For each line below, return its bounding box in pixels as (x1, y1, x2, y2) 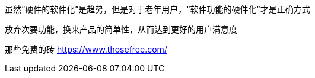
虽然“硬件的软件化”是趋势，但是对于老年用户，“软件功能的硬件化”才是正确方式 (5, 4, 310, 14)
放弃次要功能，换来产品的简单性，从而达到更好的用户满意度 (5, 24, 237, 34)
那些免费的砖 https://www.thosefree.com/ (5, 44, 167, 54)
